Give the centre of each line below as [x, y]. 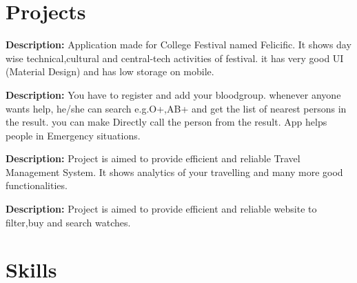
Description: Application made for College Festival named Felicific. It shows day [178, 45]
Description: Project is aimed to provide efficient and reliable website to [161, 209]
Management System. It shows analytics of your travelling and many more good [174, 172]
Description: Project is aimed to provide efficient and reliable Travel [153, 158]
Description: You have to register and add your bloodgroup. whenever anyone [173, 94]
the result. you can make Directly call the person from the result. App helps [166, 122]
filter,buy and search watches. [68, 222]
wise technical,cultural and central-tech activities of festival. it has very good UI [175, 58]
